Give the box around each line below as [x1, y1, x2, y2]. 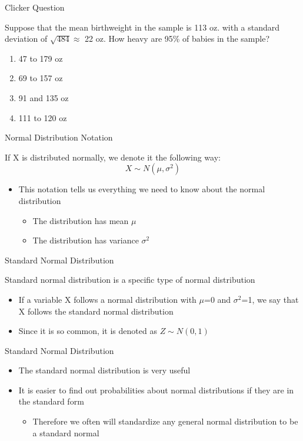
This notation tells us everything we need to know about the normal [18, 183, 265, 195]
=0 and [204, 293, 231, 305]
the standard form [18, 395, 84, 407]
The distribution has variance [32, 234, 139, 246]
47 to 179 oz [18, 52, 63, 64]
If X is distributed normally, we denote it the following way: [5, 151, 221, 163]
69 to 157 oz [18, 72, 63, 84]
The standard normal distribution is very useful [18, 364, 191, 376]
